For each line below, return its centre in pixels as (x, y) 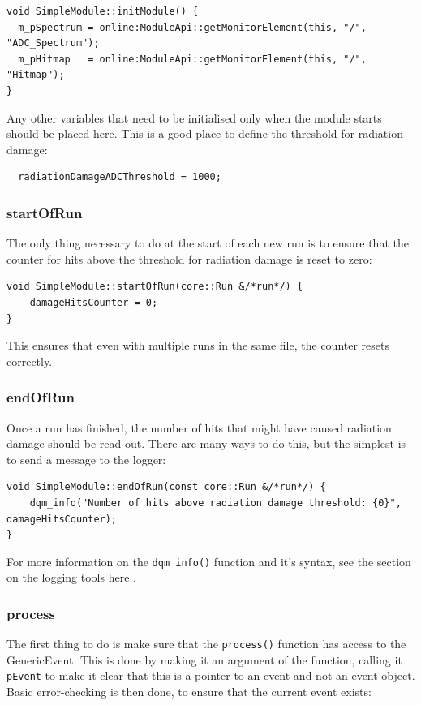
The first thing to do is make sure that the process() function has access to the (206, 644)
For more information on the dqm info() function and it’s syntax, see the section (209, 561)
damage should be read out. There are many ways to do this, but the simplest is (206, 443)
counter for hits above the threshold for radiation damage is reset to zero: (189, 258)
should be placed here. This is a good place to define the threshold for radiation (205, 133)
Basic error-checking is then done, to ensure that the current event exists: (189, 692)
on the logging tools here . (71, 577)
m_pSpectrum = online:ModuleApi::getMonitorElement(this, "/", (192, 27)
